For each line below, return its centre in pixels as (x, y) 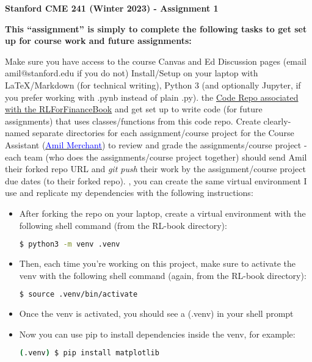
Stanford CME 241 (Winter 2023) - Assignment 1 (112, 8)
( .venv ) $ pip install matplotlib (89, 353)
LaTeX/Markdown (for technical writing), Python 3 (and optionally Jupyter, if (153, 85)
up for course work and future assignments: (98, 41)
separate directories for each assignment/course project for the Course (163, 133)
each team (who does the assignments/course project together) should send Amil (156, 157)
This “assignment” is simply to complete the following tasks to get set (156, 28)
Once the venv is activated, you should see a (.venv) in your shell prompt (156, 313)
